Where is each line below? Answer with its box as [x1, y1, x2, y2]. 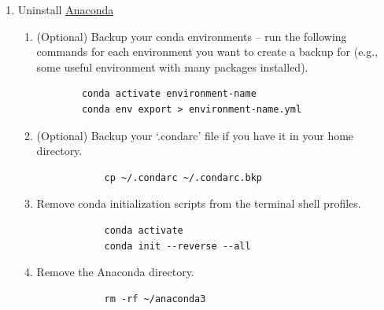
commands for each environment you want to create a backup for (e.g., [36, 43, 378, 60]
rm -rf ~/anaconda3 [104, 293, 206, 304]
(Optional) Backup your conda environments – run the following [36, 28, 347, 44]
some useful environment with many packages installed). [36, 58, 308, 75]
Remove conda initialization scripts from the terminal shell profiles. [36, 195, 361, 212]
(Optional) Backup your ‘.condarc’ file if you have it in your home [36, 127, 354, 143]
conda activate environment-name [81, 88, 257, 100]
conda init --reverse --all [104, 240, 251, 252]
